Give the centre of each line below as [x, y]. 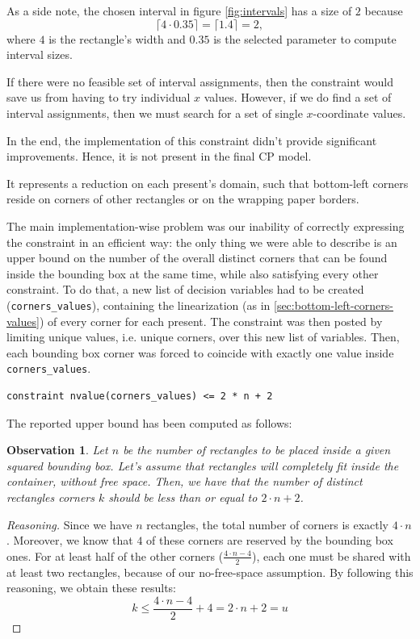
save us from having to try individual [99, 97]
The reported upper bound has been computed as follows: [149, 422]
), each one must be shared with [331, 555]
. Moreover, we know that [70, 540]
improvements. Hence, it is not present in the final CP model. [159, 156]
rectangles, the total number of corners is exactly [268, 524]
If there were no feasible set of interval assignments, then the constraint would [200, 81]
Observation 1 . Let [57, 450]
